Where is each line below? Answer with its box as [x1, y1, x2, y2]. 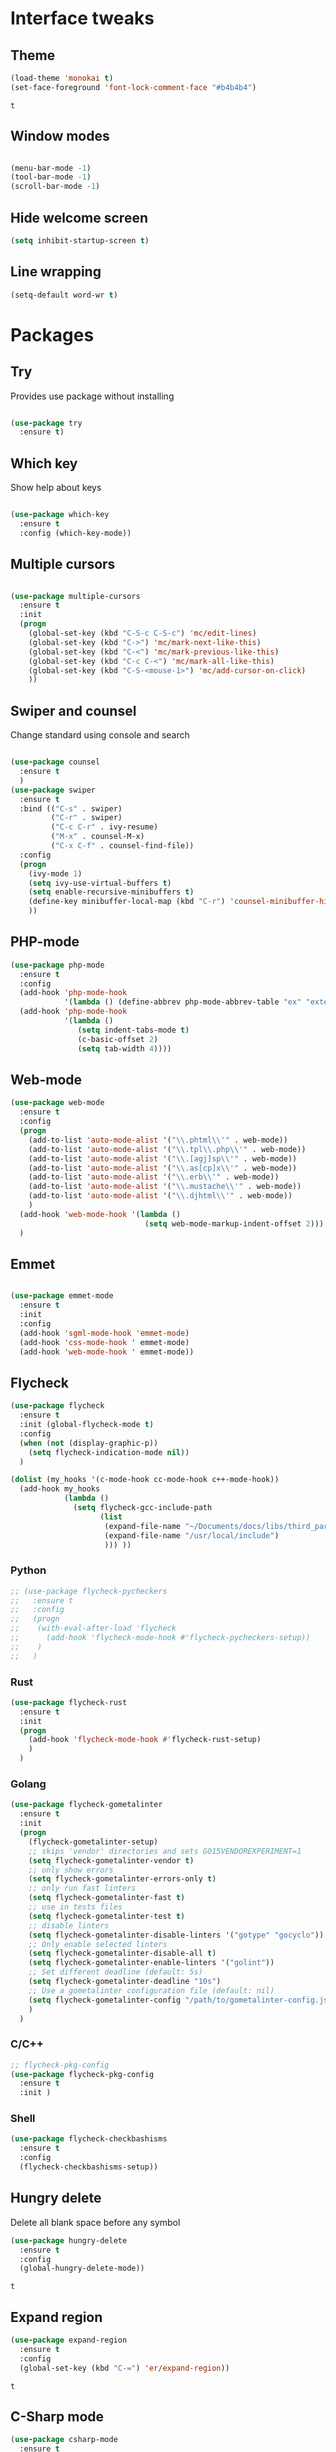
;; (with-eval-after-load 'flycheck [10, 1623, 177, 1634]
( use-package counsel [10, 757, 101, 767]
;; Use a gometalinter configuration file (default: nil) [28, 1985, 275, 1996]
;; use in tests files [28, 1902, 123, 1912]
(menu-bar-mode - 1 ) [10, 163, 92, 173]
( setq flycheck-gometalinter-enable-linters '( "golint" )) [28, 1958, 275, 1968]
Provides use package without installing [10, 390, 175, 402]
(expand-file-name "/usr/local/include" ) [104, 1530, 280, 1541]
